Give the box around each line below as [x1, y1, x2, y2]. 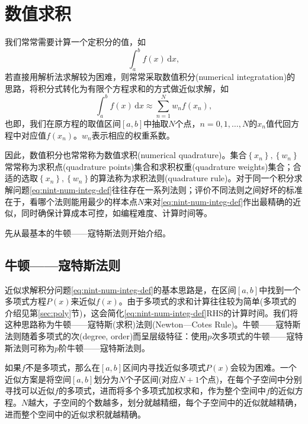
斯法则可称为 [5, 341, 54, 354]
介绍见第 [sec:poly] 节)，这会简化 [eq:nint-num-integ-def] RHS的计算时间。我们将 [5, 306, 298, 319]
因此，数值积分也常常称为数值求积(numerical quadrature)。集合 [5, 149, 247, 161]
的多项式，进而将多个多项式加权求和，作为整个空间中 [58, 384, 266, 397]
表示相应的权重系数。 [91, 129, 175, 141]
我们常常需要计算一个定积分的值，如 [5, 36, 146, 48]
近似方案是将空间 [5, 372, 71, 385]
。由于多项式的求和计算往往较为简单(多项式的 [118, 295, 297, 307]
